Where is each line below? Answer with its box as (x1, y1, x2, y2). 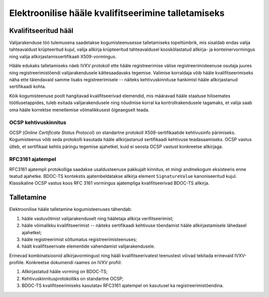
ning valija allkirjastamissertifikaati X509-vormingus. (9, 53, 117, 59)
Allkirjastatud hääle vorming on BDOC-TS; (21, 269, 108, 275)
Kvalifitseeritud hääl (9, 26, 74, 35)
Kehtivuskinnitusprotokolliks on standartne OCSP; (21, 276, 124, 282)
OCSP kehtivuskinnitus (9, 119, 67, 126)
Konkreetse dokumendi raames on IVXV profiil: (25, 260, 122, 266)
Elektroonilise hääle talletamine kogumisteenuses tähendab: (9, 206, 132, 212)
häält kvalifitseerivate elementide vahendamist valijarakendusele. (21, 243, 155, 249)
